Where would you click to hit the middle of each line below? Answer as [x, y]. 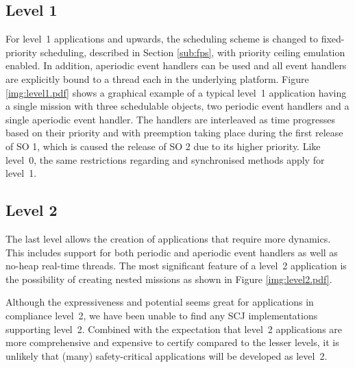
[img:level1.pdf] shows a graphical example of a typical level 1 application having [176, 92]
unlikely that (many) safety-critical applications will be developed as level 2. [167, 355]
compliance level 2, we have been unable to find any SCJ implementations [162, 315]
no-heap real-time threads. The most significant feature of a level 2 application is [176, 266]
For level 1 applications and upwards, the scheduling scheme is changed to [162, 39]
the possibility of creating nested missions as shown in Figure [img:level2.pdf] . [169, 279]
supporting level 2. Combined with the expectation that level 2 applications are [174, 329]
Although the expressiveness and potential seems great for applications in [160, 302]
